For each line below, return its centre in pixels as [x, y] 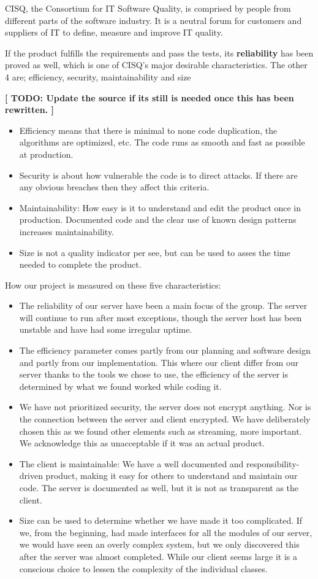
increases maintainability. [67, 231]
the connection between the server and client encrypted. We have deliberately [165, 419]
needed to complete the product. [80, 264]
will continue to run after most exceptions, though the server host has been [161, 317]
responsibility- [273, 463]
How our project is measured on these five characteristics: [113, 285]
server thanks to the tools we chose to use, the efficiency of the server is [154, 374]
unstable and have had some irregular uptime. [106, 329]
